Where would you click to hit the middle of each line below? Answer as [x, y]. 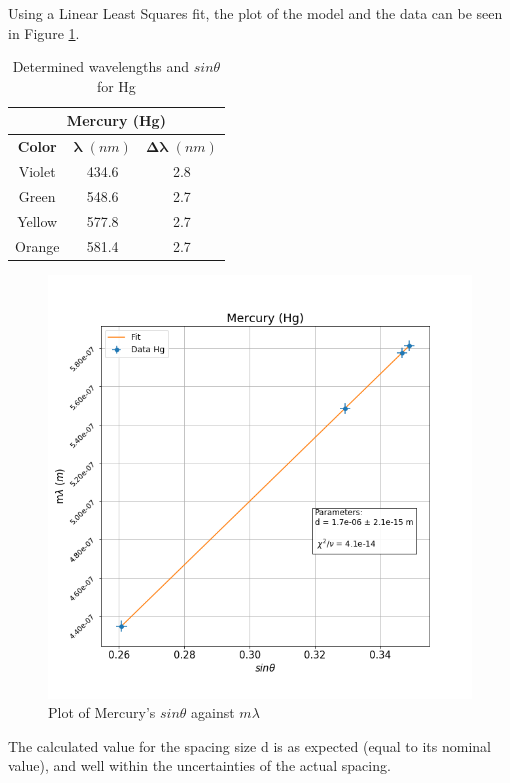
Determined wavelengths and [101, 66]
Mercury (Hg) [116, 120]
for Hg [116, 85]
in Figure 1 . [44, 32]
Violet [37, 171]
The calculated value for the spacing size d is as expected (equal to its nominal [249, 745]
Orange [37, 245]
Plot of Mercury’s [102, 712]
